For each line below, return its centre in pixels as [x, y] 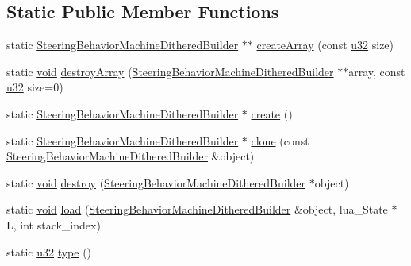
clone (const [280, 140]
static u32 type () [49, 251]
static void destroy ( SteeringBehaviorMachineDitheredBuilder [156, 182]
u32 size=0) [35, 87]
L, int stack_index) [54, 224]
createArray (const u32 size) [325, 45]
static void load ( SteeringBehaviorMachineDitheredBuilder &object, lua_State [197, 209]
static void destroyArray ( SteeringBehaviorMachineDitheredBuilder [170, 71]
